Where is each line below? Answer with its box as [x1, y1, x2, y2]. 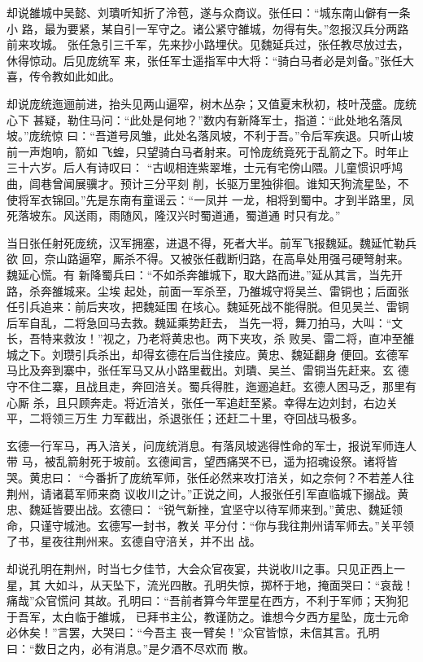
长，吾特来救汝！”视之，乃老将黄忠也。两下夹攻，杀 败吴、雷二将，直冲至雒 [7, 330, 415, 347]
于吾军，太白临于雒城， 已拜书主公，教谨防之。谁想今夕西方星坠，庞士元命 [7, 607, 409, 625]
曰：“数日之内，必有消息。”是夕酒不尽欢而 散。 [7, 639, 255, 656]
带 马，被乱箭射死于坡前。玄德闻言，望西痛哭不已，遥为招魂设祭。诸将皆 [7, 453, 398, 470]
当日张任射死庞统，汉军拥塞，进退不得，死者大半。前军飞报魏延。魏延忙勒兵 [7, 234, 416, 251]
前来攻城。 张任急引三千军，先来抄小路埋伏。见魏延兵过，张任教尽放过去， [7, 36, 409, 53]
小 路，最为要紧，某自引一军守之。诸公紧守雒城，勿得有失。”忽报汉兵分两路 [7, 20, 409, 37]
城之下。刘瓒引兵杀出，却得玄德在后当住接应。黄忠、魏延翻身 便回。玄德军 [7, 345, 409, 362]
